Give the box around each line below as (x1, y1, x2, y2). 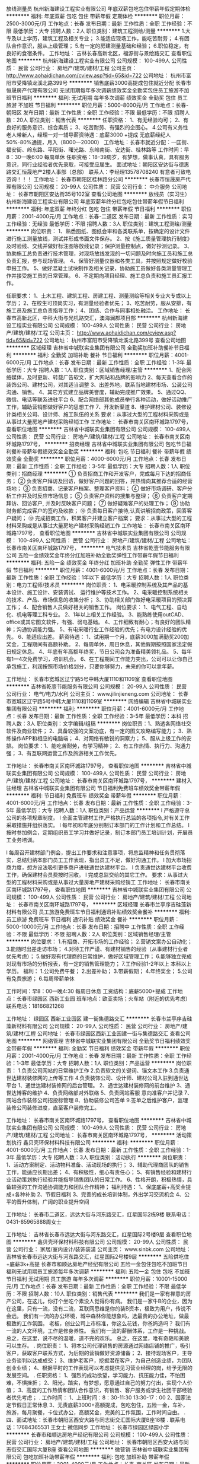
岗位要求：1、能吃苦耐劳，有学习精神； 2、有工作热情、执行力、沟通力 (17, 742, 191, 749)
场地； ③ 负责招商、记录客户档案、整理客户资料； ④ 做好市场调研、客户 (6, 485, 188, 492)
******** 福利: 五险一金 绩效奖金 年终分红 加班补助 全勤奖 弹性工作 (6, 559, 171, 566)
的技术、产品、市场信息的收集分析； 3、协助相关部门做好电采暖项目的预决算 (6, 596, 192, 603)
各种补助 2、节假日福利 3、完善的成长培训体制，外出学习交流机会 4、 (14, 1191, 185, 1198)
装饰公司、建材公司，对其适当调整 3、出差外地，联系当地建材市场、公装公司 (6, 381, 192, 388)
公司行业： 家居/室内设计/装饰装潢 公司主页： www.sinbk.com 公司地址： (12, 1246, 191, 1253)
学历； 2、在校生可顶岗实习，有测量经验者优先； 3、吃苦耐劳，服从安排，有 (6, 300, 192, 307)
